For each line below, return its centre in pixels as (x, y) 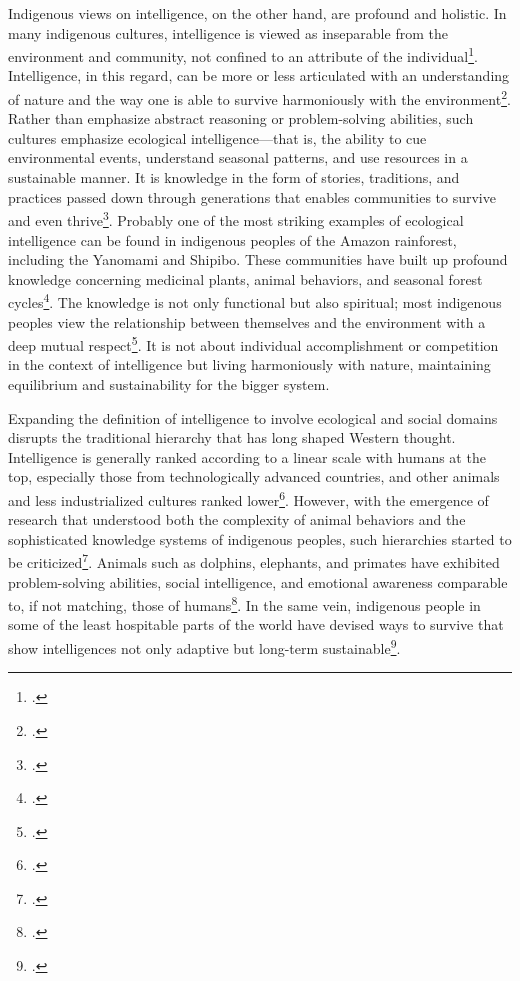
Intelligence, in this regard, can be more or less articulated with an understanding (259, 75)
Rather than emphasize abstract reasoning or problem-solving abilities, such (241, 118)
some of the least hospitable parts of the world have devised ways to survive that (256, 624)
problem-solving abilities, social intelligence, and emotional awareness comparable (258, 581)
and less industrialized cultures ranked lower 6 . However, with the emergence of (248, 498)
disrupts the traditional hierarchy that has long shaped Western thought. (232, 437)
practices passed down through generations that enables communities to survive (252, 196)
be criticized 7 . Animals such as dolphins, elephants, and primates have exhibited (254, 561)
